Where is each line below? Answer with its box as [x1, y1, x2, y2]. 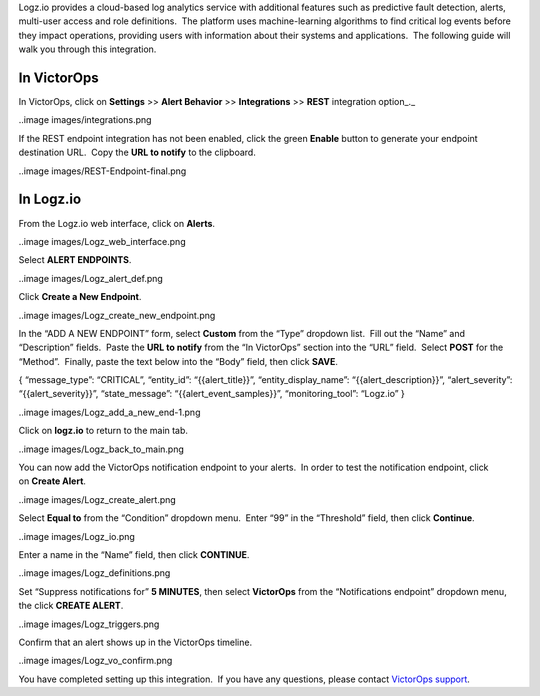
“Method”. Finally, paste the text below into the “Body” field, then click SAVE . [18, 355, 339, 367]
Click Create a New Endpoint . [18, 291, 142, 303]
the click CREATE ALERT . [18, 600, 124, 612]
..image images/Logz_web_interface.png [18, 235, 186, 247]
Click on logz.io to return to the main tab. [18, 425, 189, 437]
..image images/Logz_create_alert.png [18, 493, 177, 505]
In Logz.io [18, 191, 82, 208]
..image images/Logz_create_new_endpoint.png [18, 309, 216, 321]
